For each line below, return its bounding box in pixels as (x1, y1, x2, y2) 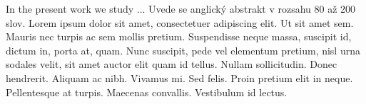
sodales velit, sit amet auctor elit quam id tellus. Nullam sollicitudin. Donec (6, 57, 337, 71)
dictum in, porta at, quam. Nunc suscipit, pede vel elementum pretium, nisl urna (6, 42, 360, 57)
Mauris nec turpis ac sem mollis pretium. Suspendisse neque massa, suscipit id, (6, 29, 352, 44)
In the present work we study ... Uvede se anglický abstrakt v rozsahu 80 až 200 (6, 1, 356, 16)
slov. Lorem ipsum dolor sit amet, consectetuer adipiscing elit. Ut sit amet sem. (6, 15, 354, 30)
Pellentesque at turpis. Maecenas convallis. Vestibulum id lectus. (6, 84, 288, 99)
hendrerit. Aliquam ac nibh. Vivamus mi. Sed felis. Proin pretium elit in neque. (6, 70, 353, 85)
